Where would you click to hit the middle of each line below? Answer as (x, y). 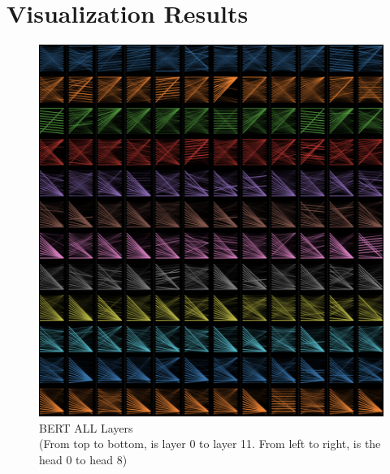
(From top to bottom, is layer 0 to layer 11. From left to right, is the (210, 444)
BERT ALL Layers (86, 427)
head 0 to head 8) (83, 459)
